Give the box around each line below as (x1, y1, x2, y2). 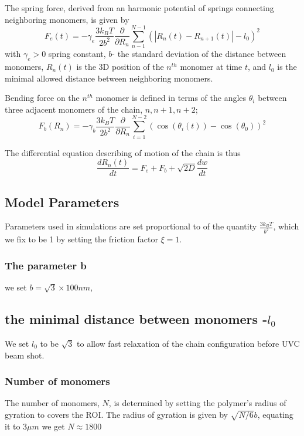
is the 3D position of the (76, 60, 164, 73)
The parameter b (5, 258, 87, 272)
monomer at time (180, 60, 242, 73)
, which (273, 220, 299, 232)
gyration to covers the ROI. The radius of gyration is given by (5, 408, 228, 420)
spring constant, (48, 48, 106, 60)
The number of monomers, (5, 397, 100, 409)
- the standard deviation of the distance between (112, 48, 286, 60)
